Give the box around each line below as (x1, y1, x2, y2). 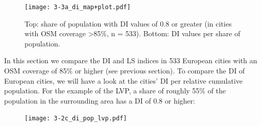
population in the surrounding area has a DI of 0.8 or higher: (4, 95, 195, 106)
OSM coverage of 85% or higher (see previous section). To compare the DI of (4, 65, 245, 76)
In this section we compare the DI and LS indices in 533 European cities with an (4, 55, 257, 66)
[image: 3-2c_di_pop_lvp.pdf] (25, 115, 127, 122)
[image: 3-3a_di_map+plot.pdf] (25, 4, 131, 11)
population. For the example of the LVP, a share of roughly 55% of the (4, 85, 226, 96)
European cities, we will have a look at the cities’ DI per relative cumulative (4, 75, 243, 86)
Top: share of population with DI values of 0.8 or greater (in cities (25, 18, 232, 29)
